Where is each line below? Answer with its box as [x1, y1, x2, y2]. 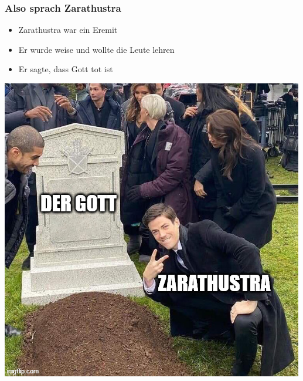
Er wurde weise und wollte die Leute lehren [18, 43, 175, 55]
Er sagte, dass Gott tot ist [18, 63, 113, 75]
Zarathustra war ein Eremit [18, 23, 118, 36]
